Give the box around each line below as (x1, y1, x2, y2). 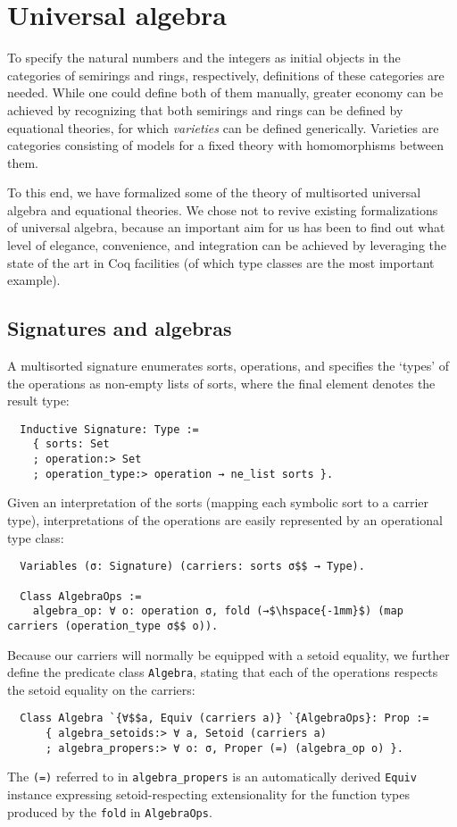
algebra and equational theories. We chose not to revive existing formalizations (7, 200, 438, 219)
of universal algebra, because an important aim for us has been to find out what (7, 218, 445, 237)
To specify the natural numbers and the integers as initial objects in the (7, 48, 401, 67)
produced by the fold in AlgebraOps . (7, 802, 212, 821)
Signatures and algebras (7, 314, 232, 342)
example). (7, 271, 61, 289)
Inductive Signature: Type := (20, 422, 199, 436)
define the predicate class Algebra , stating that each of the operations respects (7, 663, 438, 681)
